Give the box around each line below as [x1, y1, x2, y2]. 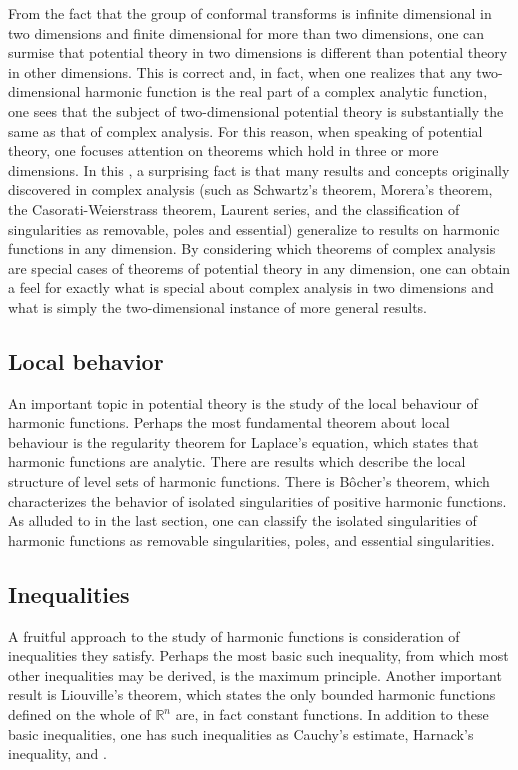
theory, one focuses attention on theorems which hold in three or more [8, 140, 439, 161]
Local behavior [8, 345, 164, 376]
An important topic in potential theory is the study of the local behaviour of [8, 392, 478, 413]
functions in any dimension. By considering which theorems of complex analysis [8, 238, 496, 259]
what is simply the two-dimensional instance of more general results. [8, 296, 427, 317]
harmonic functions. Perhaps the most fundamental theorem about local [8, 412, 450, 433]
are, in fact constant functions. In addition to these [175, 704, 489, 725]
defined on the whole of [8, 704, 151, 725]
